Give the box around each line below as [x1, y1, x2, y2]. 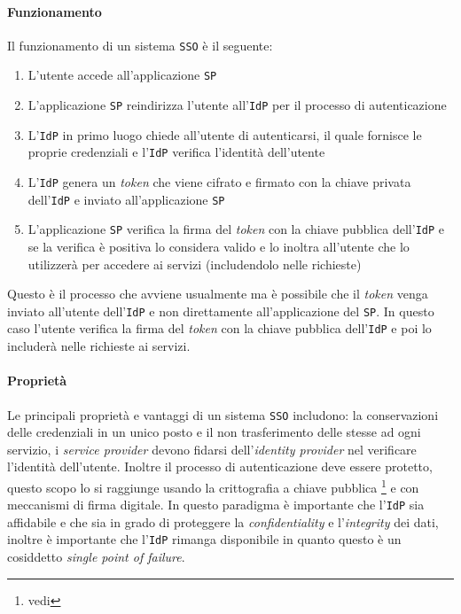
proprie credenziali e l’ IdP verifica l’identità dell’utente [27, 143, 325, 161]
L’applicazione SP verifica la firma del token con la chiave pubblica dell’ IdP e [27, 220, 445, 238]
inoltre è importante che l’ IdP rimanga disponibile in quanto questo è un [7, 530, 402, 548]
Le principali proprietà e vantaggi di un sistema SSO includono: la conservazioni [7, 405, 439, 424]
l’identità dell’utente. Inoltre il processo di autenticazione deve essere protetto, [7, 457, 433, 476]
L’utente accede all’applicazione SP [27, 66, 217, 84]
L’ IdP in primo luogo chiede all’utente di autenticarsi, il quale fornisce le [27, 125, 422, 144]
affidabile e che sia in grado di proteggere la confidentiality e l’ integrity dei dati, [7, 512, 439, 531]
